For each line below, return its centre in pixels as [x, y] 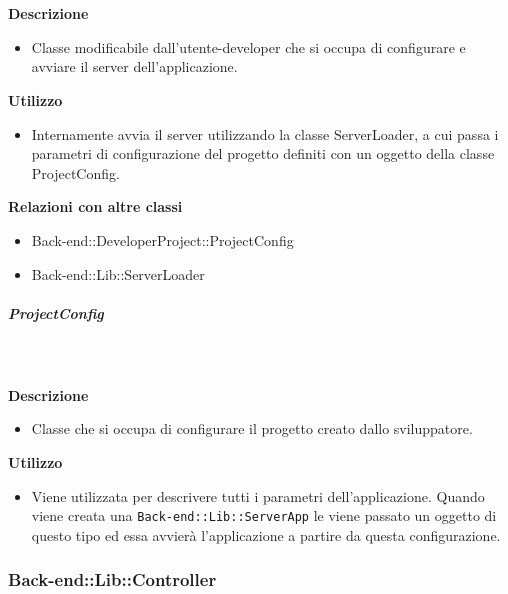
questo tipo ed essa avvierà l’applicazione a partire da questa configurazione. [266, 534]
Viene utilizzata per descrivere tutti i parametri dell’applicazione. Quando [258, 495]
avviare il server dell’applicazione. [134, 66]
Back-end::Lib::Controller [112, 579]
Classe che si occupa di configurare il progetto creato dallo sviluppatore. [252, 428]
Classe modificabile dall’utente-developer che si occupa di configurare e [248, 46]
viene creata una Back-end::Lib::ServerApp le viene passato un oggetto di [264, 515]
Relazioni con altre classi [95, 206]
